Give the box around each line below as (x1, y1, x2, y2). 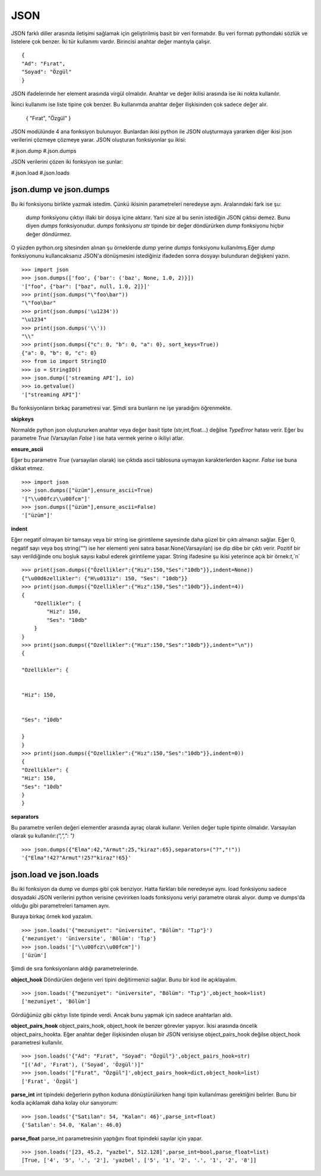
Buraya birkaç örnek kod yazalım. (11, 913, 93, 920)
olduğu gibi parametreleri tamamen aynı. (11, 902, 110, 909)
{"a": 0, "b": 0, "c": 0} (21, 349, 97, 356)
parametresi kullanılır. (11, 1039, 64, 1046)
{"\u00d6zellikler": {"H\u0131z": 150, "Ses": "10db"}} (21, 575, 188, 581)
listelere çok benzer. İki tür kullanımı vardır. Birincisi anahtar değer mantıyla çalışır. (11, 37, 212, 45)
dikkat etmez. (11, 465, 45, 472)
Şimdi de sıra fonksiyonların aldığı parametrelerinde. (11, 965, 139, 972)
